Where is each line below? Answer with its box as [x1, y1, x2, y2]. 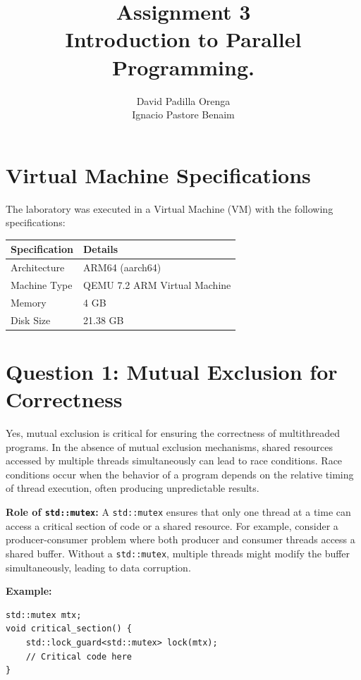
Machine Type [11, 278, 73, 292]
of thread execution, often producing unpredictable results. [6, 481, 259, 495]
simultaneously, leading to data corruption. [6, 560, 191, 574]
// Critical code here [25, 651, 132, 662]
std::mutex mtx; [6, 610, 82, 620]
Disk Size [11, 312, 51, 327]
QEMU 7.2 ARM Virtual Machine [82, 278, 231, 292]
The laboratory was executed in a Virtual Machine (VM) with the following [6, 201, 334, 216]
